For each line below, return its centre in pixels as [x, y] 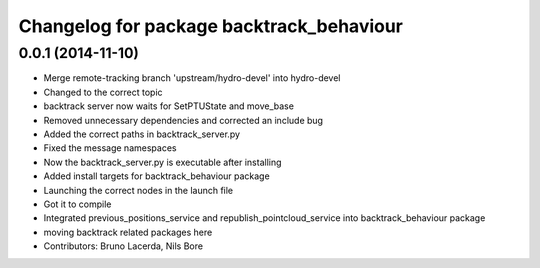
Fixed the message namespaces [110, 148]
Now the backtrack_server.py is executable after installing [162, 162]
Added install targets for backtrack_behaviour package [156, 176]
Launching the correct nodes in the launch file [138, 190]
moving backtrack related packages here [128, 232]
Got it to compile [77, 204]
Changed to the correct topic [103, 92]
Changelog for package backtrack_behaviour [211, 26]
